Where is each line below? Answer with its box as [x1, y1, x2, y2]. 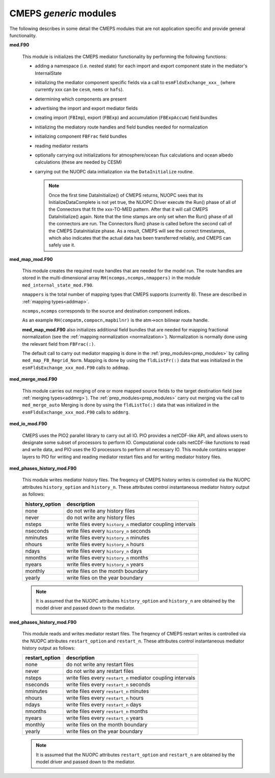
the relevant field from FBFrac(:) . [22, 341, 96, 347]
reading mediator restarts [35, 143, 89, 149]
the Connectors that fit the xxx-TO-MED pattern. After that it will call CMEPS [48, 206, 208, 213]
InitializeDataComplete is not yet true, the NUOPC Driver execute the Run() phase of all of [48, 199, 236, 205]
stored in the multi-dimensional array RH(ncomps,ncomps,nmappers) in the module [22, 275, 201, 281]
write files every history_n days [66, 547, 142, 554]
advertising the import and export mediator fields [35, 105, 138, 112]
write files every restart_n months [66, 708, 148, 715]
